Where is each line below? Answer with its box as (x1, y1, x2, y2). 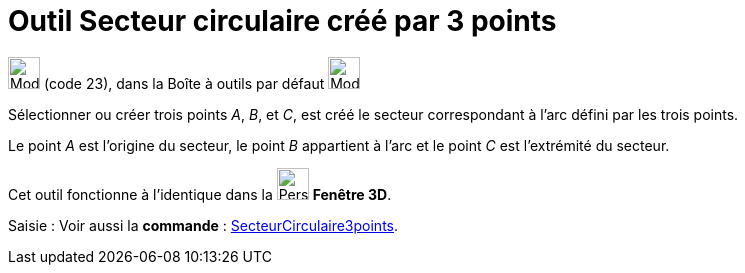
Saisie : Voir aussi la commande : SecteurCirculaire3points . (8, 216, 399, 234)
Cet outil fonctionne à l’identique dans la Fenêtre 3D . (8, 185, 392, 203)
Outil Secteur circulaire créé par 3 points (8, 4, 557, 38)
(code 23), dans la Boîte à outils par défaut (43, 74, 325, 92)
